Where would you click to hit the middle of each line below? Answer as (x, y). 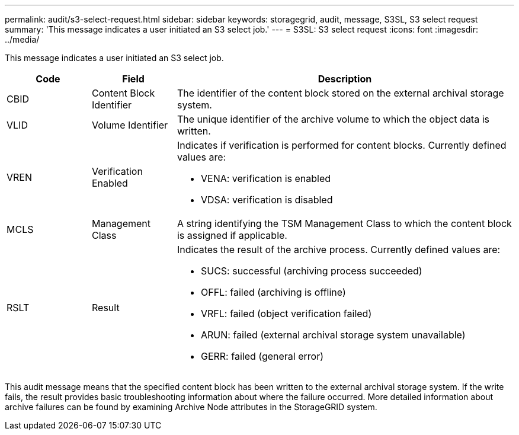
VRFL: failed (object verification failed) (286, 314)
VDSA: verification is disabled (267, 200)
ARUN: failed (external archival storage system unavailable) (333, 335)
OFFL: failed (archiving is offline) (273, 292)
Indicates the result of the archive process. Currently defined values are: (339, 250)
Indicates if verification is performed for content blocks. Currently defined (342, 145)
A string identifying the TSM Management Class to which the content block (344, 223)
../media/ (22, 39)
